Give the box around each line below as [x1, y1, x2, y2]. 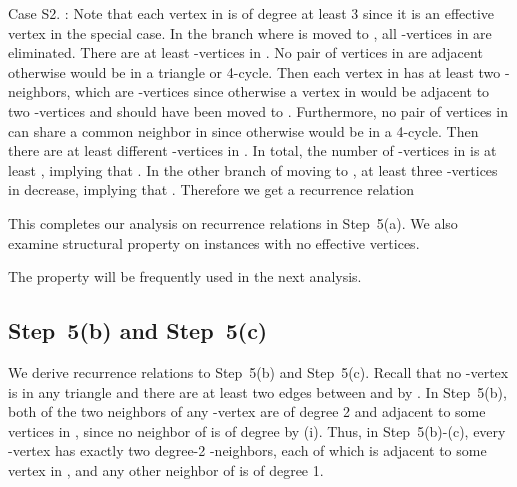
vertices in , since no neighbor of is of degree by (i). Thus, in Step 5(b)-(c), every [8, 420, 506, 441]
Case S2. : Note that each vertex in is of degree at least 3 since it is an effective [8, 3, 495, 23]
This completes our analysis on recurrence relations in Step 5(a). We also [8, 212, 458, 233]
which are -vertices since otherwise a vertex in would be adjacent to [75, 81, 490, 102]
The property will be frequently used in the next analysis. [8, 266, 362, 287]
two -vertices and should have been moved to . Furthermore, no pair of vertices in [8, 100, 508, 121]
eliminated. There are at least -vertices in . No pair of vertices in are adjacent [8, 42, 483, 63]
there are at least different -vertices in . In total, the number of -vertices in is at [8, 140, 497, 161]
